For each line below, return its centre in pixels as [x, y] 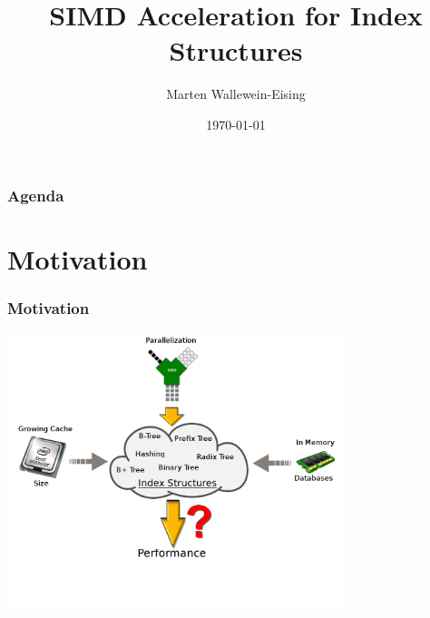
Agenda [36, 195]
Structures [236, 50]
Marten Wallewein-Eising [236, 94]
